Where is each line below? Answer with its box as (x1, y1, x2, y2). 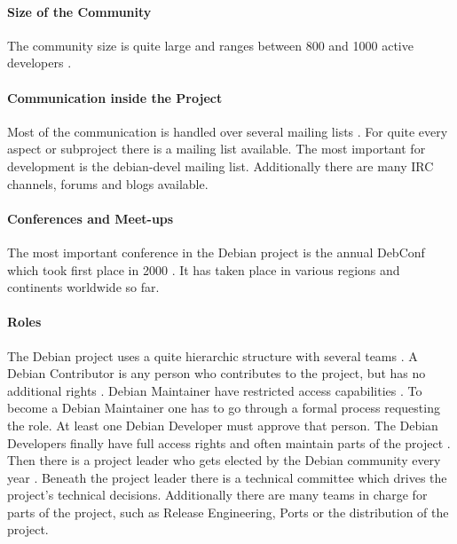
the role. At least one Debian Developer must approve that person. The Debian (7, 415, 438, 434)
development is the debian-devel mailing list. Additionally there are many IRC (7, 156, 434, 175)
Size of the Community (7, 2, 152, 20)
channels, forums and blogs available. (7, 174, 209, 193)
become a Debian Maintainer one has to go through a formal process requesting (7, 398, 440, 417)
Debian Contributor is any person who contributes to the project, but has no (7, 364, 426, 382)
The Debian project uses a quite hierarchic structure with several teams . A (7, 346, 418, 365)
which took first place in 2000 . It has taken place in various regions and (7, 260, 400, 279)
